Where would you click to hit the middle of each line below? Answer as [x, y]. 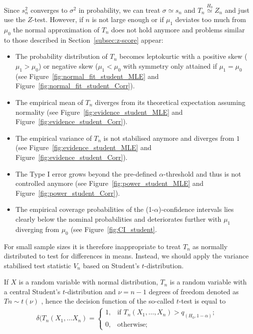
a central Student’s [32, 291]
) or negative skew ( [68, 66]
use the [15, 19]
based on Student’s [111, 265]
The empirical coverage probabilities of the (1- [85, 209]
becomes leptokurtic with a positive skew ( [184, 56]
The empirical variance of [54, 138]
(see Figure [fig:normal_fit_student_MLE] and [87, 76]
